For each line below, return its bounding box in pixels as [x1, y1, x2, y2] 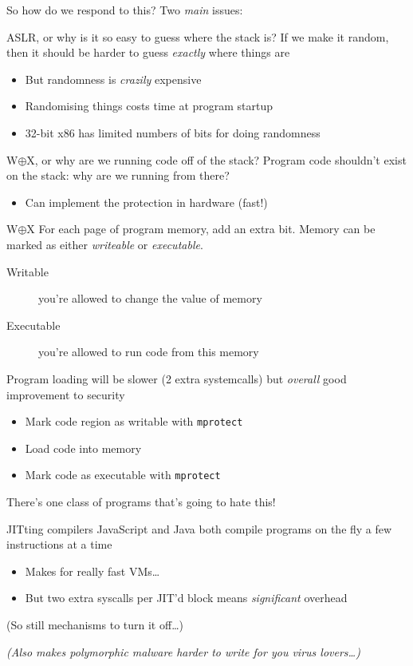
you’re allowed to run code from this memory [38, 343, 259, 360]
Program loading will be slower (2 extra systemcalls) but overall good [6, 370, 347, 387]
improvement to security [6, 386, 125, 402]
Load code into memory [25, 439, 142, 456]
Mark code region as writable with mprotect [25, 413, 243, 430]
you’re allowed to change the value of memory [38, 290, 262, 307]
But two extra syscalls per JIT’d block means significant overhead [25, 589, 348, 606]
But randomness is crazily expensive [25, 70, 202, 87]
